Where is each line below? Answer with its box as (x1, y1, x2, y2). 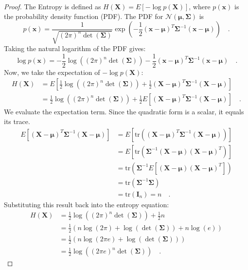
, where (189, 1, 211, 11)
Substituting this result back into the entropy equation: (4, 199, 169, 209)
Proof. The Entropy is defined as (4, 1, 101, 11)
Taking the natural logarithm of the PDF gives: (4, 43, 146, 54)
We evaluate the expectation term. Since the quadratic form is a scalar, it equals (4, 107, 244, 117)
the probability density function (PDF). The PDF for (4, 11, 163, 21)
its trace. (4, 116, 30, 126)
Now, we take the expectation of (4, 67, 100, 77)
